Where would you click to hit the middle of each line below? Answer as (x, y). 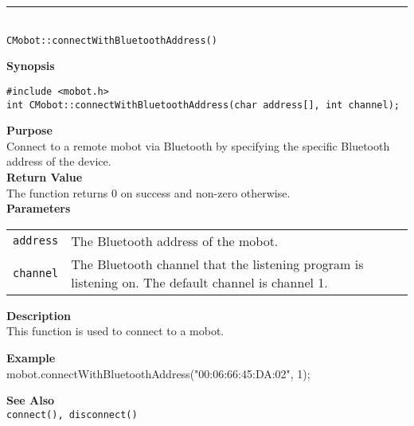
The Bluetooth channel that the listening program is (217, 264)
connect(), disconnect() (72, 414)
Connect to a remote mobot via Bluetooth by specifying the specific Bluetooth (198, 145)
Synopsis (31, 66)
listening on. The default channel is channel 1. (199, 282)
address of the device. (59, 161)
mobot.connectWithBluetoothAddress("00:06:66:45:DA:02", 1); (158, 373)
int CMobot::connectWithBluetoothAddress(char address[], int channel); (203, 105)
